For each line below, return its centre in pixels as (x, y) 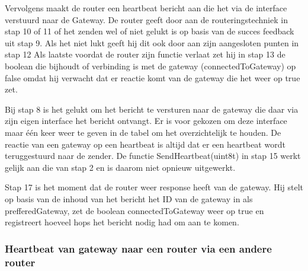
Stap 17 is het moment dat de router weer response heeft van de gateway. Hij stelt (154, 187)
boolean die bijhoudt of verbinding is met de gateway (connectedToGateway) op (150, 66)
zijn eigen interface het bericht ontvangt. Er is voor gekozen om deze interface (146, 121)
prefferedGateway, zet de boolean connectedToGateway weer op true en (134, 210)
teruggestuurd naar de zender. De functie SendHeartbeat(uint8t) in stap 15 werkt (153, 156)
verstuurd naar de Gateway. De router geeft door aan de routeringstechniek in (146, 19)
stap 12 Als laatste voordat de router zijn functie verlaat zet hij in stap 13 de (145, 54)
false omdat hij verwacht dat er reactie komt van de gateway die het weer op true (153, 77)
